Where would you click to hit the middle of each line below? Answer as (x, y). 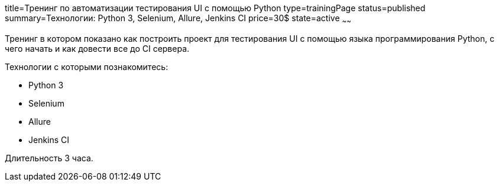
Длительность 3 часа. (49, 158)
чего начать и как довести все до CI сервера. (97, 48)
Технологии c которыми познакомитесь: (87, 67)
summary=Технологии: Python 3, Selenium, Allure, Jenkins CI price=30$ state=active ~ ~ (178, 19)
